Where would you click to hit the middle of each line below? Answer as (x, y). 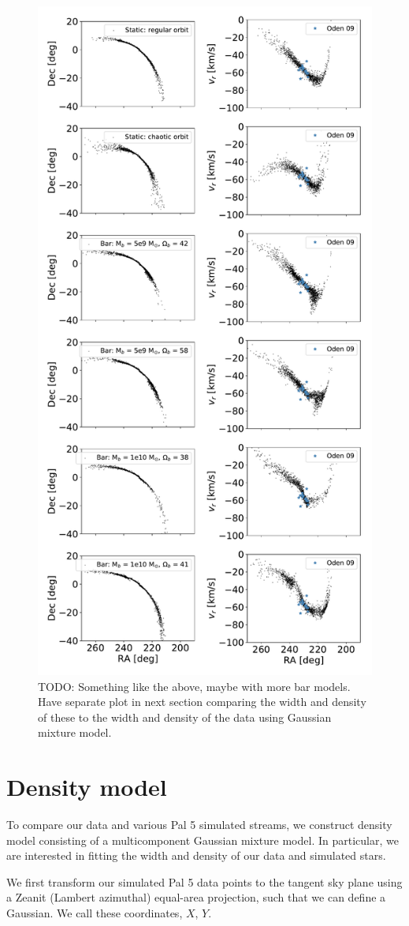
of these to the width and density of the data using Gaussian (185, 717)
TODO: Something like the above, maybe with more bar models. (194, 686)
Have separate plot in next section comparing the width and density (202, 702)
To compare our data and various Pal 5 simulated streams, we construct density (199, 825)
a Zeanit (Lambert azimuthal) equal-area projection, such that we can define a (196, 897)
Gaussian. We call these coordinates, (95, 913)
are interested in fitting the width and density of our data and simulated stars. (196, 855)
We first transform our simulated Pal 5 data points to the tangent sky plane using (204, 881)
